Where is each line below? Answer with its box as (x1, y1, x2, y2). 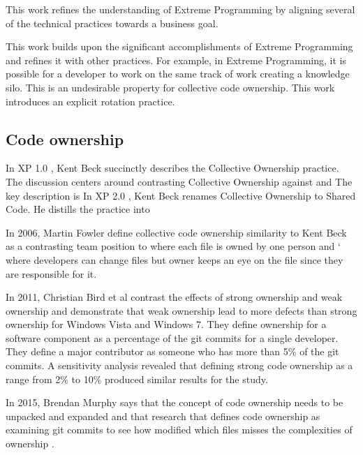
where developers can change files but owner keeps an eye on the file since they (6, 252, 343, 267)
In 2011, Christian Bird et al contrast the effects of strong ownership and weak (6, 290, 343, 304)
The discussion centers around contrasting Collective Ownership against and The (6, 174, 353, 188)
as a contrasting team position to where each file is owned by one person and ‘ (6, 239, 341, 253)
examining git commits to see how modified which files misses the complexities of (6, 422, 353, 437)
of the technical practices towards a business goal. (6, 15, 218, 30)
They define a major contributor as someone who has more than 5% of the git (6, 344, 339, 359)
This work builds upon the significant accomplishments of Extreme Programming (6, 39, 353, 54)
